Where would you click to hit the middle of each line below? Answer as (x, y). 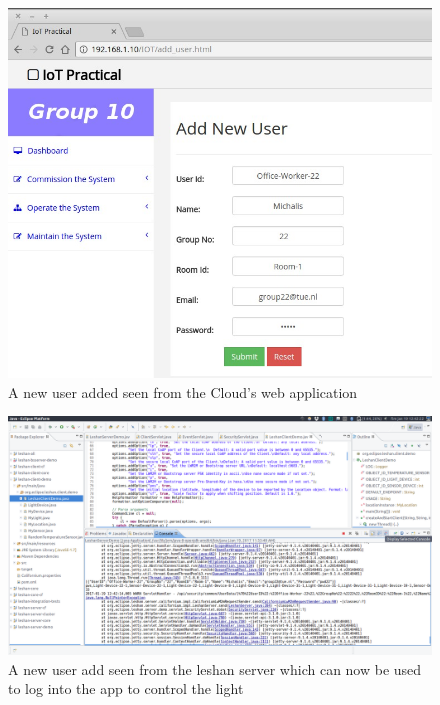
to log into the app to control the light (126, 688)
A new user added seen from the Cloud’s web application (183, 391)
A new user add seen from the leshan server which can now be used (215, 668)
